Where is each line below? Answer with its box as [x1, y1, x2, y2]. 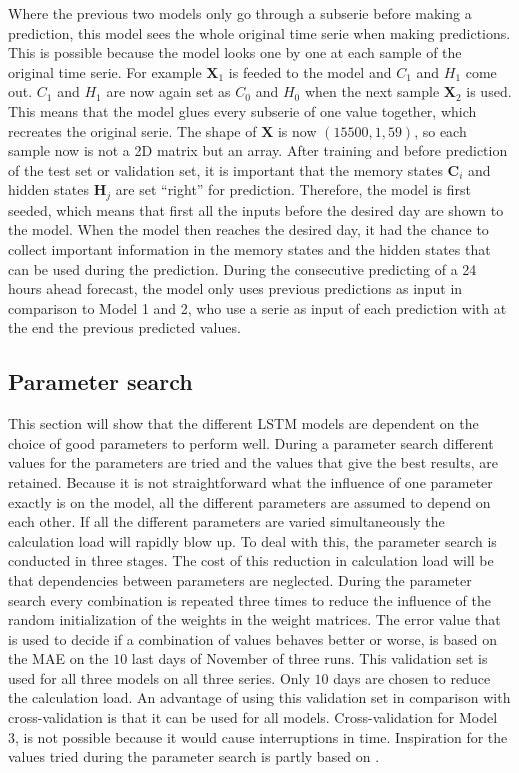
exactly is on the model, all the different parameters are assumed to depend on [8, 491, 491, 512]
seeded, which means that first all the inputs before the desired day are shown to [8, 199, 504, 220]
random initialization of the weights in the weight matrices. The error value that [8, 609, 501, 630]
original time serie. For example [8, 61, 202, 82]
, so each [414, 120, 467, 141]
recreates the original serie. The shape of [8, 120, 257, 141]
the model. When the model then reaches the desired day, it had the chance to [8, 219, 489, 240]
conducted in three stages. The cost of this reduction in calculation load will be [8, 550, 494, 571]
